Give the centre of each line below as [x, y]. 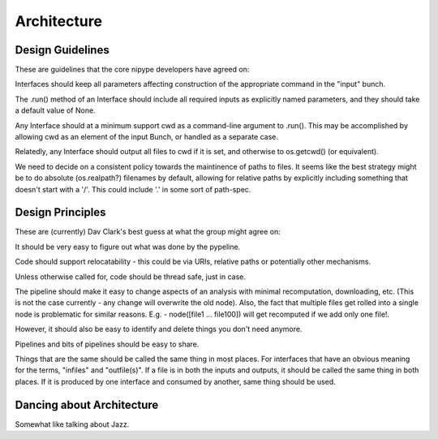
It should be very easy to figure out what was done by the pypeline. [128, 247]
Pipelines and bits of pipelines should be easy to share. [107, 344]
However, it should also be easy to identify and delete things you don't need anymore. [159, 329]
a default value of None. [56, 110]
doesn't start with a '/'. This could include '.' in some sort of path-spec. [133, 189]
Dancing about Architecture [87, 405]
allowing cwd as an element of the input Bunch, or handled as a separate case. [147, 137]
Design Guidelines [62, 50]
